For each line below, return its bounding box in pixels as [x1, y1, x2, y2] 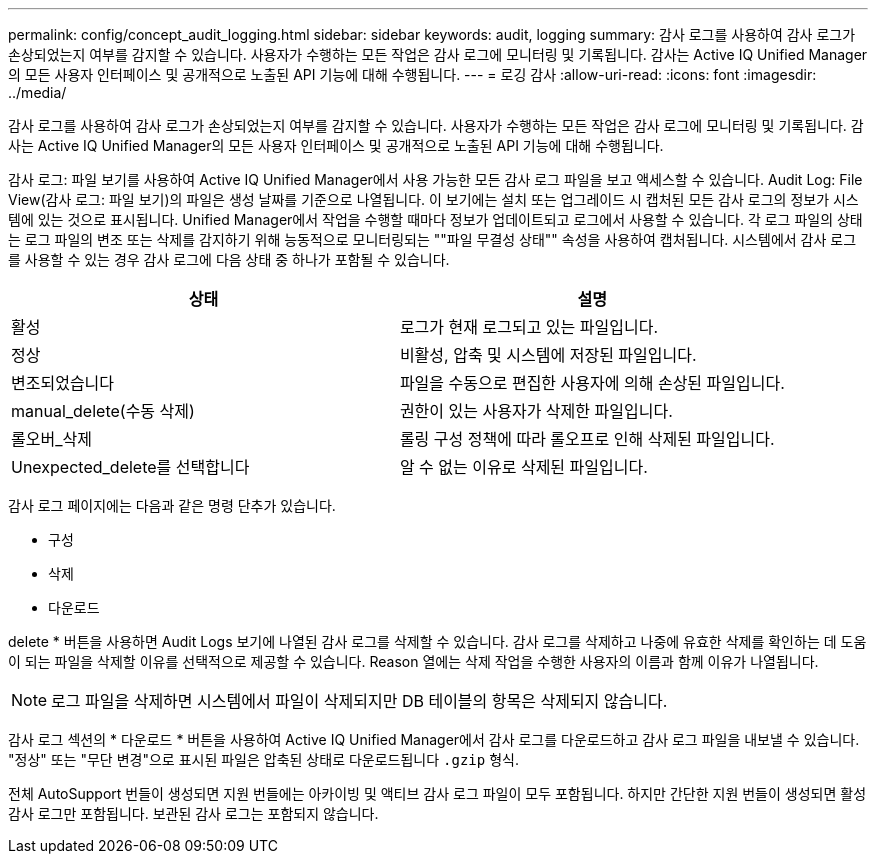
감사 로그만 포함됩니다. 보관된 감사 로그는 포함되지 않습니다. [8, 805, 379, 822]
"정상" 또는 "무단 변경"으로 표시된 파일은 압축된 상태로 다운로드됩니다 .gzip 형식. [8, 751, 519, 768]
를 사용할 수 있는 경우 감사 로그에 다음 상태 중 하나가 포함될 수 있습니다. [8, 251, 450, 268]
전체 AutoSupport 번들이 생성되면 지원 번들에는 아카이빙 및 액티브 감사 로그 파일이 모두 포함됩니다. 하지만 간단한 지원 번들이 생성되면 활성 [8, 785, 867, 802]
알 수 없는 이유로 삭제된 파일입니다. [399, 457, 648, 477]
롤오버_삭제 [11, 429, 92, 449]
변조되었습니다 [11, 373, 115, 393]
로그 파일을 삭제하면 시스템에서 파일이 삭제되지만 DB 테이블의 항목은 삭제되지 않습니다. [51, 691, 668, 711]
